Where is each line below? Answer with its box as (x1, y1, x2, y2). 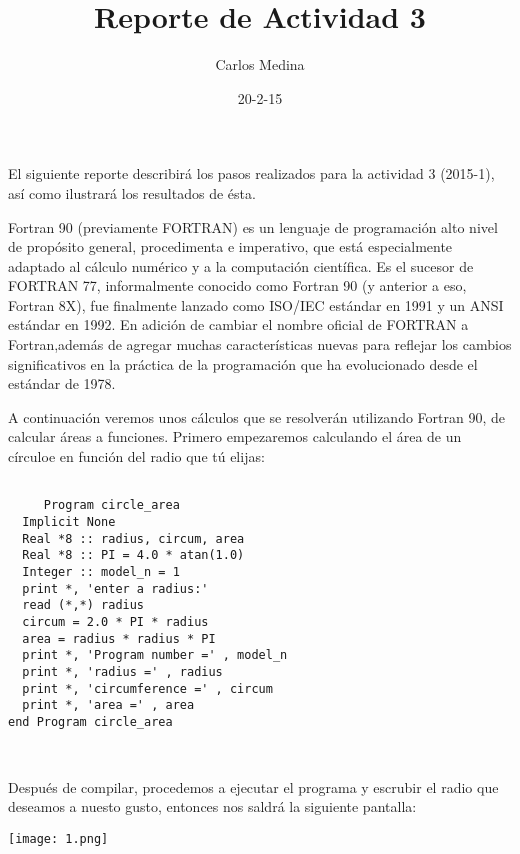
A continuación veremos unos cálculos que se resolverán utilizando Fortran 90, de (8, 406, 505, 427)
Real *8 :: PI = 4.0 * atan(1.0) (22, 548, 245, 563)
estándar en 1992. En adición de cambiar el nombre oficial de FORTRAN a (8, 314, 469, 335)
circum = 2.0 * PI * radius (22, 614, 209, 629)
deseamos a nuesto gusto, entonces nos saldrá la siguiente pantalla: (8, 796, 417, 817)
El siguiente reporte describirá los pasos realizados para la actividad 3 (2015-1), (8, 163, 495, 184)
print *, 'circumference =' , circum (22, 681, 273, 696)
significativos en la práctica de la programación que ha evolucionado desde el (8, 353, 478, 374)
